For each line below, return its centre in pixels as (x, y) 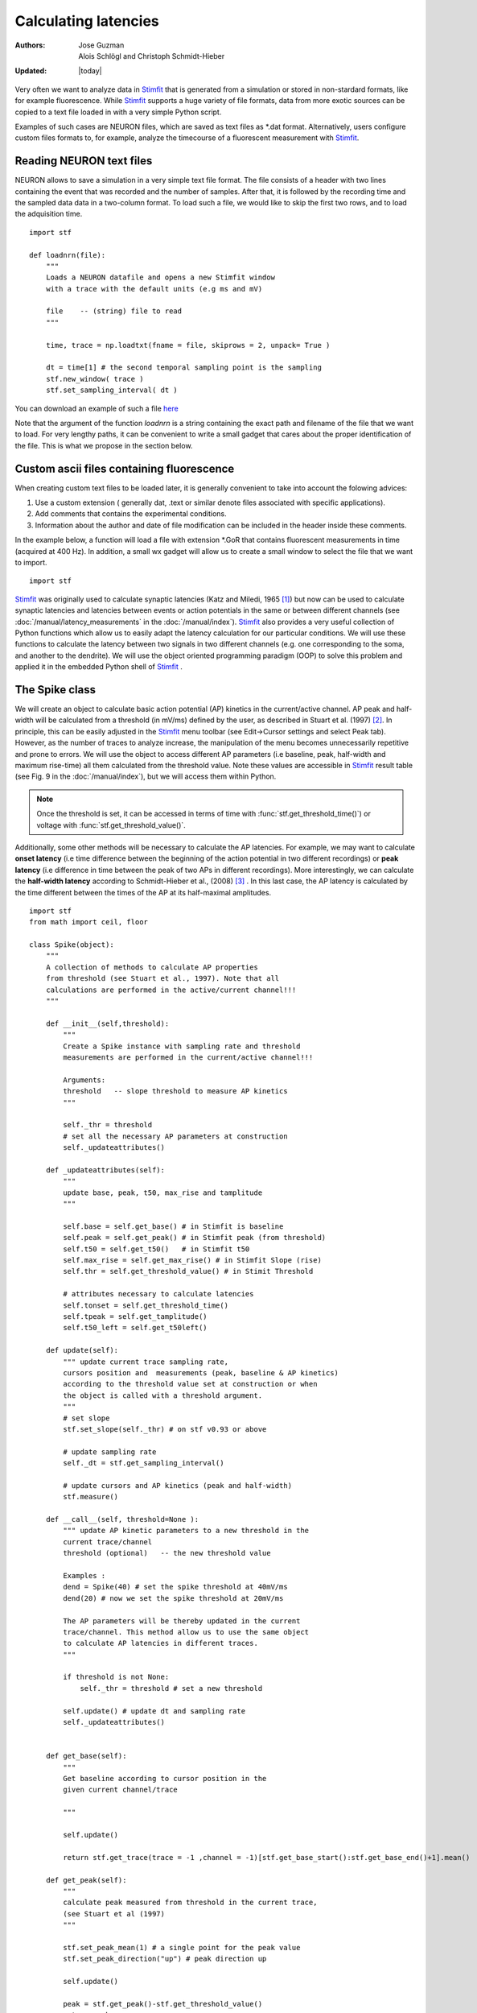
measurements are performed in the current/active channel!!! (188, 1058)
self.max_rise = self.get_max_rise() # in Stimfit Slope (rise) (192, 1261)
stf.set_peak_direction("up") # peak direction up (165, 1959)
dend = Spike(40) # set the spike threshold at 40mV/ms (176, 1587)
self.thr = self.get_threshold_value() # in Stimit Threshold (188, 1271)
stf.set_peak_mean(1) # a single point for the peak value (182, 1947)
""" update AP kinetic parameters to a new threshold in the (186, 1531)
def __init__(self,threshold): (107, 1023)
